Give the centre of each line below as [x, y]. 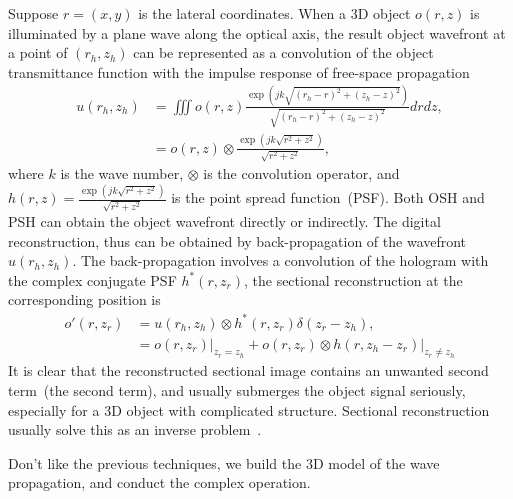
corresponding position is [84, 299]
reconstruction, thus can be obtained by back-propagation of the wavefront [237, 240]
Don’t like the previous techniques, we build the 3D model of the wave [224, 462]
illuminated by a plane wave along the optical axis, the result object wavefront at [257, 32]
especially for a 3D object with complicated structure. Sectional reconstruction [249, 409]
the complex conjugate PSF [92, 279]
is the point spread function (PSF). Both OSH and [328, 197]
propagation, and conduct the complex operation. [159, 482]
